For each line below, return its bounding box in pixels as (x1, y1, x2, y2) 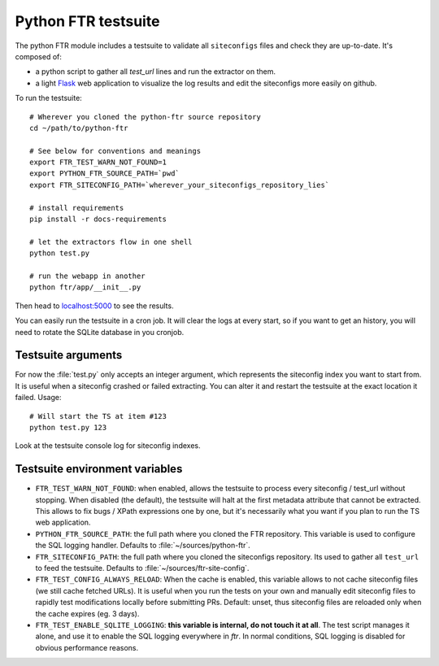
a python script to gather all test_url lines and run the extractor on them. (35, 67, 276, 76)
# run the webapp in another (29, 271, 146, 281)
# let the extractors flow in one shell (29, 237, 193, 246)
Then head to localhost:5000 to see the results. (15, 301, 174, 311)
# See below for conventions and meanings (29, 146, 202, 155)
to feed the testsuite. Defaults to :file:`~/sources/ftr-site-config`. (35, 564, 250, 573)
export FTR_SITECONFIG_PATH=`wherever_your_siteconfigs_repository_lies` (29, 180, 330, 189)
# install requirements (29, 203, 124, 212)
